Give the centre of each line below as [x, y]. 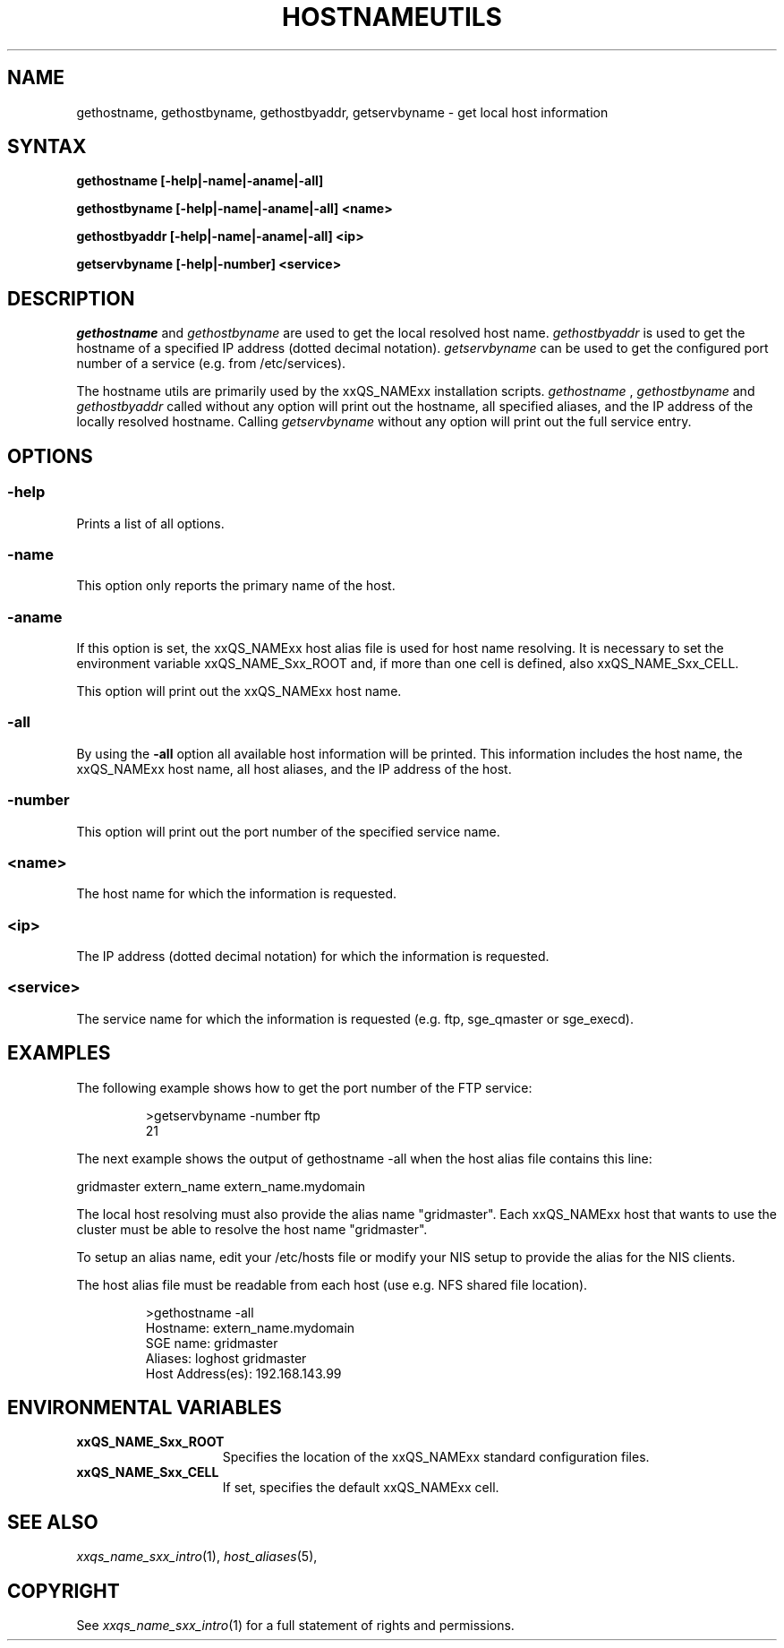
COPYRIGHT [64, 1591]
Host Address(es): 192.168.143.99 [243, 1373]
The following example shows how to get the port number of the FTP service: [304, 1087]
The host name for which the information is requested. [237, 894]
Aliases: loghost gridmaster [226, 1358]
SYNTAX [47, 147]
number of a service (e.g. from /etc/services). [211, 364]
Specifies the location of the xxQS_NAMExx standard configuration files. [436, 1457]
